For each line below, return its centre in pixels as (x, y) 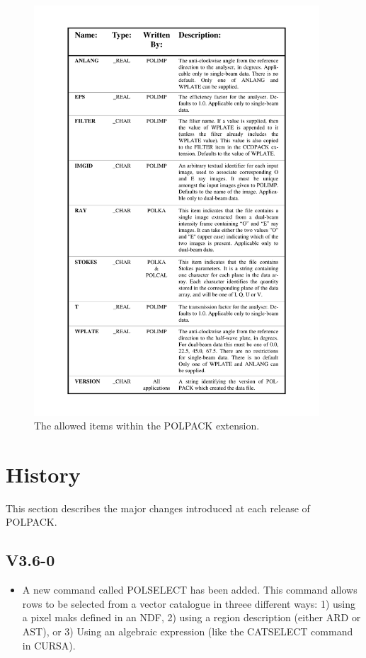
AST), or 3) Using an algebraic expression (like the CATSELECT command (188, 631)
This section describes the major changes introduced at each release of (158, 508)
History (43, 474)
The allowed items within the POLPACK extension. (147, 426)
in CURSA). (49, 645)
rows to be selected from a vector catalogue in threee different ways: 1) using (189, 603)
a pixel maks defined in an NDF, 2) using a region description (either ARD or (191, 617)
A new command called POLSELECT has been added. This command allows (190, 590)
